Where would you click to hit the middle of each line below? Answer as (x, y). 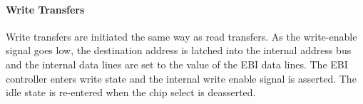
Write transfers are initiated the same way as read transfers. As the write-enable (181, 36)
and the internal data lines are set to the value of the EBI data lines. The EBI (177, 64)
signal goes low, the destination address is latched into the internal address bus (179, 50)
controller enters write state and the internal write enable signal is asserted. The (181, 78)
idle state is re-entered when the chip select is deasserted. (131, 92)
